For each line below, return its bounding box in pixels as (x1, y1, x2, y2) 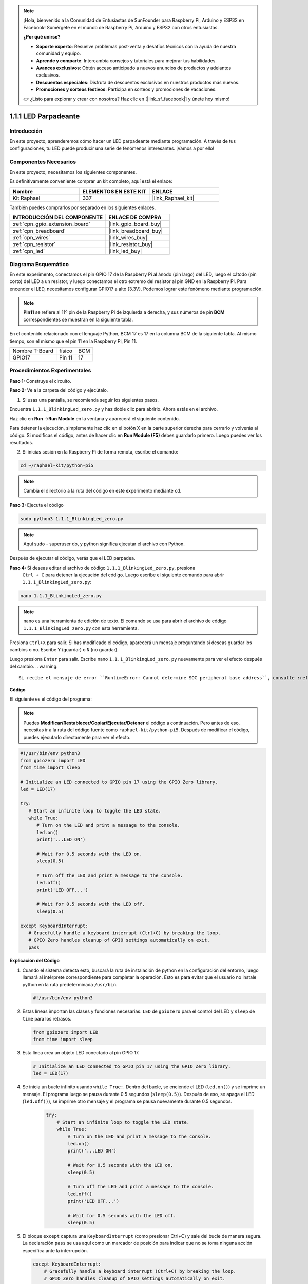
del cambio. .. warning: (9, 663, 59, 669)
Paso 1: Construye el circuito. (9, 377, 71, 384)
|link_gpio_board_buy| (108, 221, 162, 228)
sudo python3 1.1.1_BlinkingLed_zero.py (20, 516, 123, 521)
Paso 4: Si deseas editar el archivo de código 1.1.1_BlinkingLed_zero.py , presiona (9, 564, 196, 571)
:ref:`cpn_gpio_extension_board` (12, 221, 91, 228)
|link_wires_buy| (108, 234, 148, 241)
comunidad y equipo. (36, 50, 81, 56)
